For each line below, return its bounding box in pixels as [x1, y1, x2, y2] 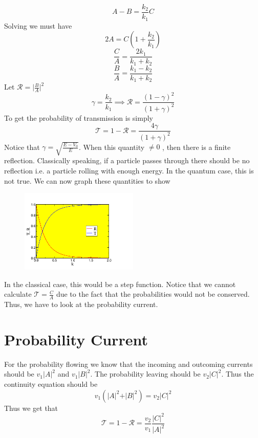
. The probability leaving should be [90, 368, 201, 379]
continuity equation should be [4, 378, 98, 389]
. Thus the [221, 368, 254, 379]
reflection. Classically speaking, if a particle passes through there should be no [4, 155, 250, 166]
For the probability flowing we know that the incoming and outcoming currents [4, 358, 253, 369]
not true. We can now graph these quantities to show [4, 175, 170, 186]
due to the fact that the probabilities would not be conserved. [56, 289, 250, 299]
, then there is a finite [162, 141, 231, 152]
